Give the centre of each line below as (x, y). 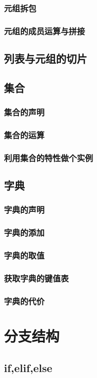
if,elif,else (28, 367)
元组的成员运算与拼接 (45, 31)
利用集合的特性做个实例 (48, 157)
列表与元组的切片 (46, 58)
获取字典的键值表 (36, 278)
